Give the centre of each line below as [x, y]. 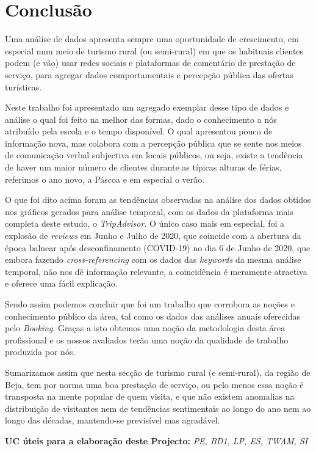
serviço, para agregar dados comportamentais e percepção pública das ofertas [149, 74]
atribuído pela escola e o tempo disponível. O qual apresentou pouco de [139, 131]
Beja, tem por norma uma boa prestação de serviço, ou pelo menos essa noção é [154, 384]
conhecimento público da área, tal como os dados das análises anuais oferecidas [153, 316]
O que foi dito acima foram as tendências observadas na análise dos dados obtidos [158, 200]
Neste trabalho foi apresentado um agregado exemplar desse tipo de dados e [147, 107]
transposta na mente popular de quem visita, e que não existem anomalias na [150, 396]
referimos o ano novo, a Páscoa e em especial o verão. [105, 179]
